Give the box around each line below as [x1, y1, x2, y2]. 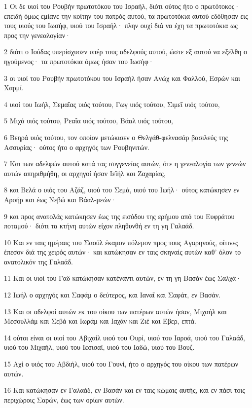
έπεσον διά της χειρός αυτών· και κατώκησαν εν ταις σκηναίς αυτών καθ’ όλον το [4, 247, 241, 257]
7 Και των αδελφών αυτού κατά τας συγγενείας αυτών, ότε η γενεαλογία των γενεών [4, 158, 246, 169]
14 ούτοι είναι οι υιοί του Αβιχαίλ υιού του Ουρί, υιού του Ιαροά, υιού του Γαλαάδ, [4, 332, 245, 342]
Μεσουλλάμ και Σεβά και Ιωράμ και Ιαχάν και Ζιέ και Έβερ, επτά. [4, 316, 196, 326]
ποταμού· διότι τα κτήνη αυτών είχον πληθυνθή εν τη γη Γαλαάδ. [4, 221, 194, 231]
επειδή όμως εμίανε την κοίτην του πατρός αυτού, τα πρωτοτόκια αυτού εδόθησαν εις [4, 10, 248, 21]
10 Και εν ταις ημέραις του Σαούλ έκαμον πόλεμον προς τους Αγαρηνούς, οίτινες [4, 237, 238, 247]
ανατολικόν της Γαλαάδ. [4, 256, 73, 266]
